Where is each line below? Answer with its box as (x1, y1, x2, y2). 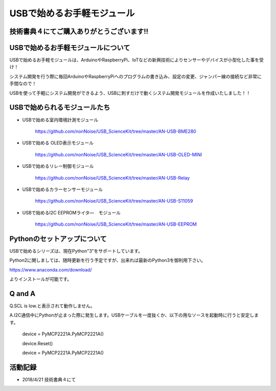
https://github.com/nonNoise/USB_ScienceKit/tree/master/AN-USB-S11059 (35, 198, 193, 204)
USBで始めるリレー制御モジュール (22, 163, 94, 169)
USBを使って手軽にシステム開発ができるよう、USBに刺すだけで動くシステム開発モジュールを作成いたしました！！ (9, 90, 251, 96)
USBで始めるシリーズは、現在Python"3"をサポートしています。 (9, 248, 143, 254)
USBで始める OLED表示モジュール (22, 140, 94, 146)
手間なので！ (9, 81, 37, 87)
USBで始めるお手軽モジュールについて (9, 43, 130, 52)
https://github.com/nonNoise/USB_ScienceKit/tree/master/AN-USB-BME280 (35, 128, 196, 134)
